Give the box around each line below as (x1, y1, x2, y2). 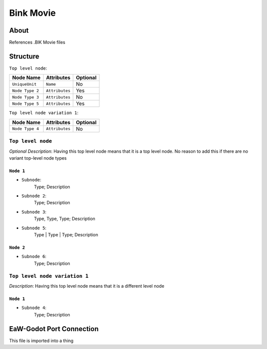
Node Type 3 (12, 94, 39, 100)
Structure (9, 52, 40, 60)
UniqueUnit (12, 82, 37, 87)
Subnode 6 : (21, 254, 46, 260)
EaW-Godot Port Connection (9, 324, 99, 333)
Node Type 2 (12, 88, 39, 93)
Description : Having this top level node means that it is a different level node (9, 283, 165, 289)
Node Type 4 (12, 126, 39, 131)
